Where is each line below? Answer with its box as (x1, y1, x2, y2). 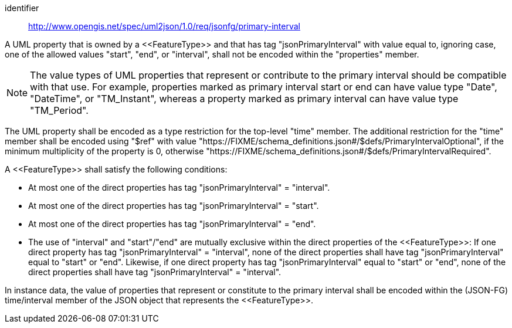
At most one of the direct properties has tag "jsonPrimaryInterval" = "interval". (28, 182, 330, 192)
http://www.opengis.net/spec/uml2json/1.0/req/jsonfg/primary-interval (28, 21, 300, 31)
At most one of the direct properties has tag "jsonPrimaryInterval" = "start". (28, 201, 319, 211)
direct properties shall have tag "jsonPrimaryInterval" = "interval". (28, 267, 282, 277)
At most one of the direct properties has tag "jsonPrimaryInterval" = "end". (28, 219, 316, 229)
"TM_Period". (30, 104, 89, 116)
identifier (5, 3, 39, 13)
